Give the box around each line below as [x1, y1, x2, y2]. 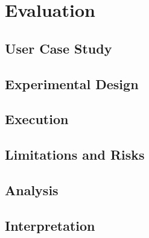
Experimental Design [5, 74, 139, 93]
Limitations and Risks [5, 145, 145, 164]
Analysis [5, 180, 59, 199]
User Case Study [5, 39, 112, 57]
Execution [5, 110, 69, 128]
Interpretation [5, 216, 95, 234]
